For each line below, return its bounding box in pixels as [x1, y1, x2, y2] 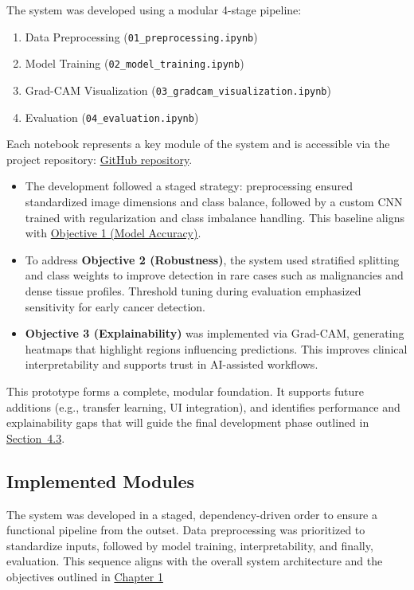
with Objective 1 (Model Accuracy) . [25, 225, 201, 241]
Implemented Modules [6, 468, 195, 493]
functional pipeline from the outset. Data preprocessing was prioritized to [6, 522, 365, 538]
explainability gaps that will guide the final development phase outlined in [6, 414, 369, 431]
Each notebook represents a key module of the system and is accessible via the [6, 135, 390, 152]
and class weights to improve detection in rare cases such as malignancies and [25, 267, 404, 283]
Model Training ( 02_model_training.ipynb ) [25, 55, 244, 72]
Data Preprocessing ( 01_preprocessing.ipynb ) [25, 28, 258, 45]
